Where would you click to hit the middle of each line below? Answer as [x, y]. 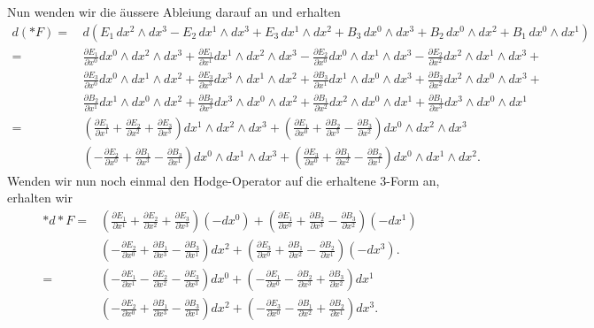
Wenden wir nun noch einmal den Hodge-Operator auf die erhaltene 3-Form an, [224, 180]
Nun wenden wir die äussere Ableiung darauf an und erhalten [174, 11]
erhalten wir [40, 198]
